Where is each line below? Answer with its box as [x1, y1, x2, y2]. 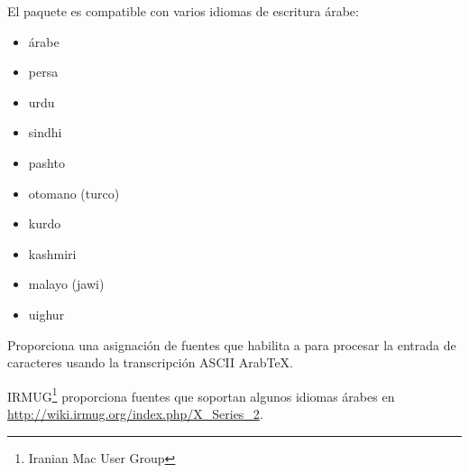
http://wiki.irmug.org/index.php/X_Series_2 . [7, 403, 263, 422]
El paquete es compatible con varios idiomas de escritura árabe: [7, 2, 359, 20]
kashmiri [28, 244, 77, 263]
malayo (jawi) [28, 274, 105, 293]
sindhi [28, 123, 62, 142]
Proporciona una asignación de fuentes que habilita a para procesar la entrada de [7, 335, 456, 354]
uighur [28, 304, 65, 323]
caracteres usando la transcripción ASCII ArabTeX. [7, 353, 293, 372]
